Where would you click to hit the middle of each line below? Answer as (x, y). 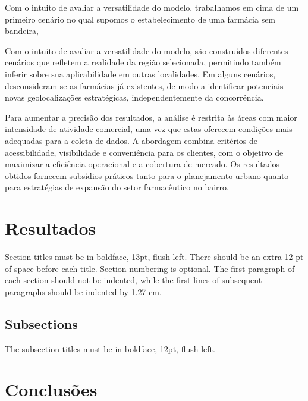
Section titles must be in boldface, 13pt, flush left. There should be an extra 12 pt (154, 257)
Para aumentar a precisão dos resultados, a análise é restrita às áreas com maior (151, 117)
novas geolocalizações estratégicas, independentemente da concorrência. (134, 97)
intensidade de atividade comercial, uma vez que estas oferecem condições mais (149, 129)
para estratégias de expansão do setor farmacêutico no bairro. (117, 187)
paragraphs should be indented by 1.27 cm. (83, 291)
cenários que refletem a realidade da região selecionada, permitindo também (143, 62)
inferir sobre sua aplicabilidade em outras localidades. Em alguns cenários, (140, 73)
